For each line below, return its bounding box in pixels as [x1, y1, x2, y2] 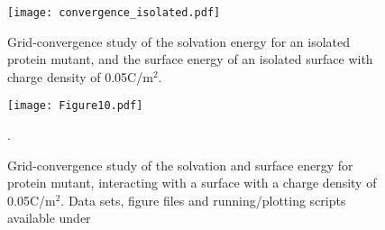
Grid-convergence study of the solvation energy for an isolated [7, 32, 351, 51]
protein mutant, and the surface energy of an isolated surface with [7, 50, 373, 69]
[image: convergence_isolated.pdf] [7, 6, 221, 19]
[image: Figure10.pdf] [7, 99, 143, 113]
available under [7, 208, 91, 227]
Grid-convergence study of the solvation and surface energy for [7, 155, 353, 174]
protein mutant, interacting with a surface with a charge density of [7, 173, 377, 192]
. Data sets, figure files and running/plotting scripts [60, 190, 346, 209]
